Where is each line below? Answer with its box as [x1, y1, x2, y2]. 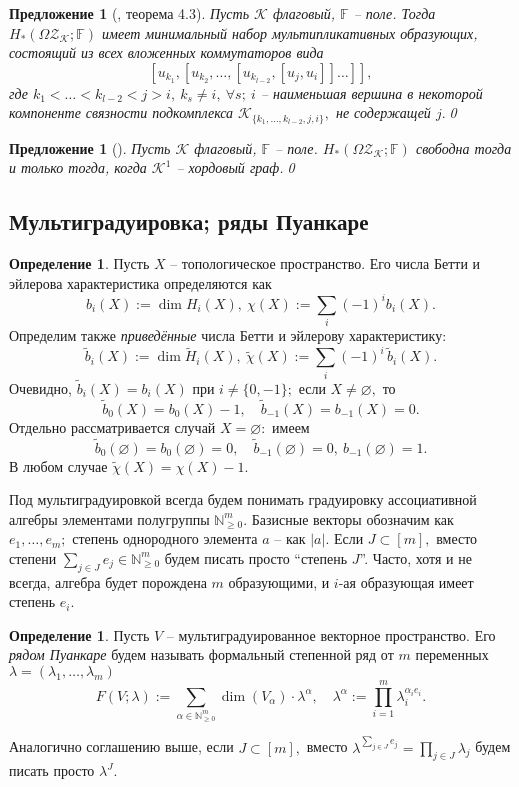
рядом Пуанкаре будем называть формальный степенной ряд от [9, 644, 394, 665]
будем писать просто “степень [164, 547, 348, 568]
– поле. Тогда [353, 3, 436, 23]
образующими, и [228, 571, 330, 592]
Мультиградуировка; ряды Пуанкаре [9, 206, 369, 237]
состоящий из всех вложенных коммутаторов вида [9, 42, 324, 63]
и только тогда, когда [9, 157, 147, 178]
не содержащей [335, 102, 431, 123]
